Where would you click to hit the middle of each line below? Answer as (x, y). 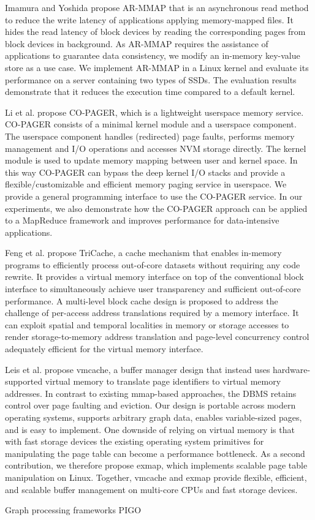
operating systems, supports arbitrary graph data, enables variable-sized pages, (154, 417)
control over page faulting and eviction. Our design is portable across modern (150, 405)
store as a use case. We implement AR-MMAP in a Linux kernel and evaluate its (157, 67)
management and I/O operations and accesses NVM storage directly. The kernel (156, 148)
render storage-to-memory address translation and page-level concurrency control (157, 337)
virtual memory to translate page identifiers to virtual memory (163, 381)
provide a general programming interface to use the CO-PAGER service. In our (154, 196)
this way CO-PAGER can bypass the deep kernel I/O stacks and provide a (145, 172)
